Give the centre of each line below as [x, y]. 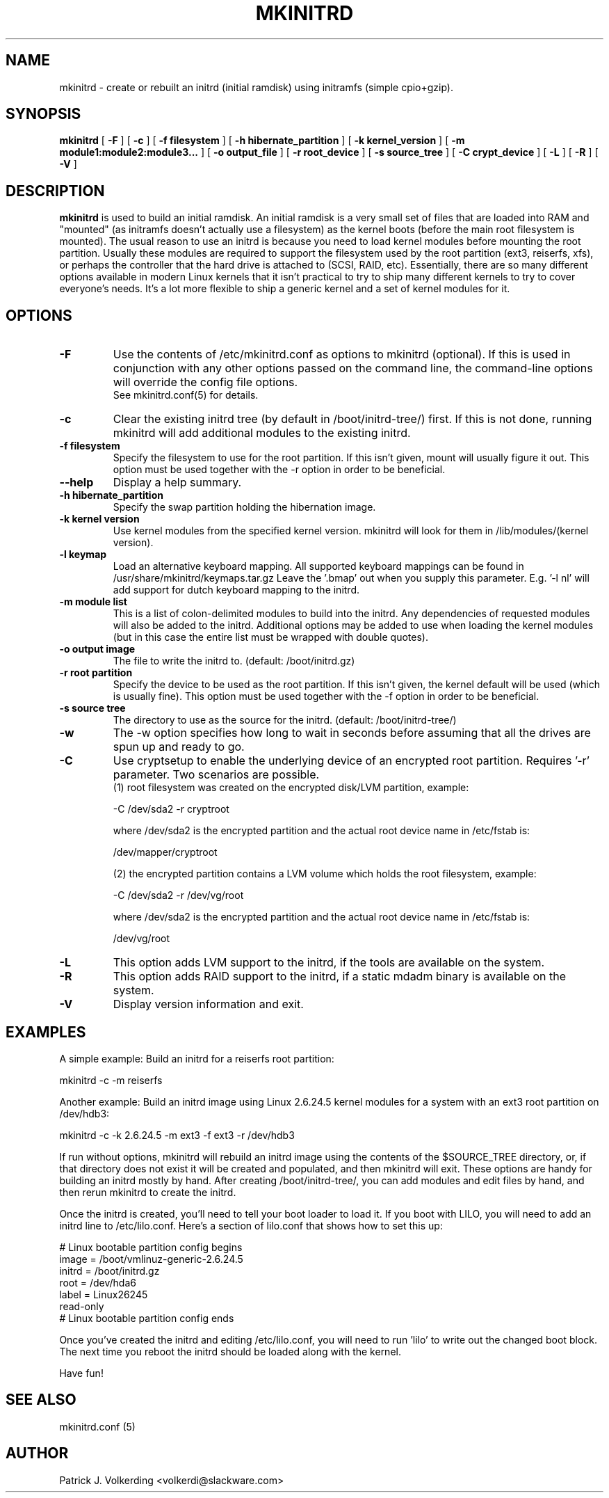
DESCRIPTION [55, 191]
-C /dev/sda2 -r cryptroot [171, 809]
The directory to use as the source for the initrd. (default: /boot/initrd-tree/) [285, 720]
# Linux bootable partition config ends [147, 1318]
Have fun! [81, 1373]
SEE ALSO [41, 1400]
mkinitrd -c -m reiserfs [111, 1080]
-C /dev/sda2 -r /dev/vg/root [178, 895]
